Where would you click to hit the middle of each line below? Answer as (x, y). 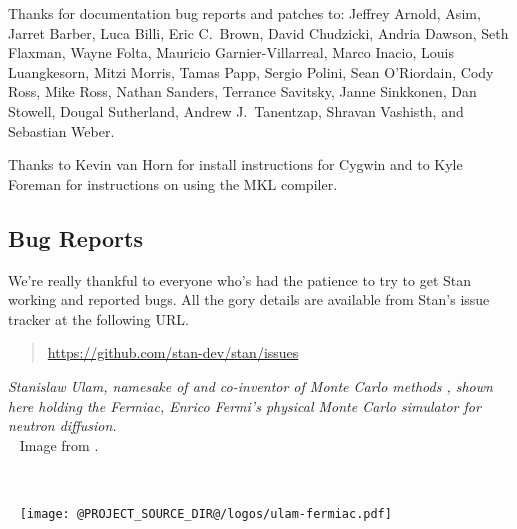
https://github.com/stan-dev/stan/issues (173, 352)
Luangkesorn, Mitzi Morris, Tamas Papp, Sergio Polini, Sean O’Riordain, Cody (251, 71)
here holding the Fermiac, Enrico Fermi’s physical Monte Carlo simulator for (244, 405)
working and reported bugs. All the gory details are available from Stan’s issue (249, 299)
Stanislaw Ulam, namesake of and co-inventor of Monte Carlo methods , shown (250, 385)
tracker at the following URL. (98, 318)
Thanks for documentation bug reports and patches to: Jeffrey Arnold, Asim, (244, 13)
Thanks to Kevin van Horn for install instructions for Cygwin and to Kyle (235, 164)
